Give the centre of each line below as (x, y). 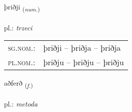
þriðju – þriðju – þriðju (84, 62)
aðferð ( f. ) (18, 84)
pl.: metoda (21, 104)
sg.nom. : (22, 48)
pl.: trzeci (18, 27)
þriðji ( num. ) (22, 7)
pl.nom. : (22, 62)
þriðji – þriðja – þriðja (82, 48)
